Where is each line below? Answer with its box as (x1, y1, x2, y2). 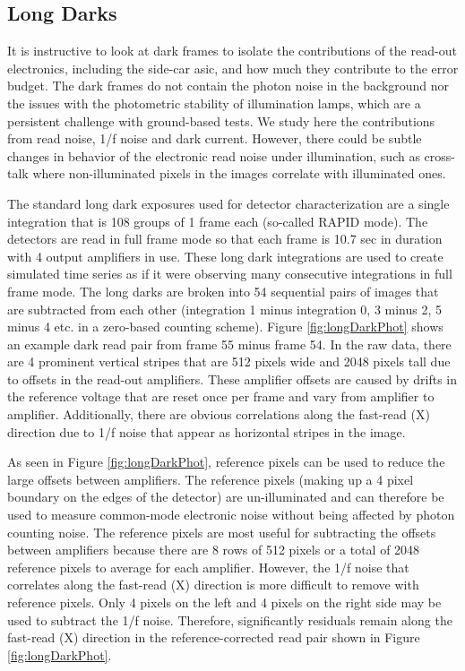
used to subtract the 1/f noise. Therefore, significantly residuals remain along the (7, 610, 452, 629)
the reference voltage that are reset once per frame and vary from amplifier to (7, 387, 435, 406)
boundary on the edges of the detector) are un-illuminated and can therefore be (7, 487, 444, 506)
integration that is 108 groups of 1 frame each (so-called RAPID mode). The (7, 211, 428, 230)
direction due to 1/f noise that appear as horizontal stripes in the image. (7, 422, 406, 441)
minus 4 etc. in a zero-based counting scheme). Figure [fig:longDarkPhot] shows (7, 317, 443, 336)
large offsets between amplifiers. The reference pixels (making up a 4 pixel (7, 469, 414, 488)
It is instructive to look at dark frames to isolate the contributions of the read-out (7, 41, 457, 60)
